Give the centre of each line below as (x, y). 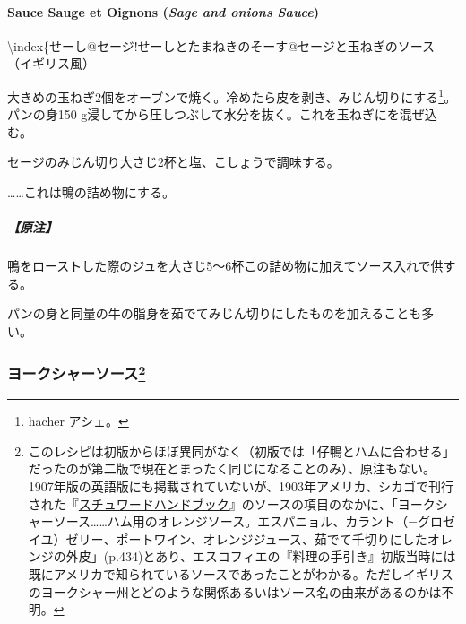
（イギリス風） (51, 63)
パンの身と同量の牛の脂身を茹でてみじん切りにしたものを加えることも (215, 313)
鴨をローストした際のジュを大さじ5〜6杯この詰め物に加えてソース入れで (219, 266)
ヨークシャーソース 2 (77, 373)
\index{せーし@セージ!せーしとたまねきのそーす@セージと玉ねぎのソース (221, 45)
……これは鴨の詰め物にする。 (91, 192)
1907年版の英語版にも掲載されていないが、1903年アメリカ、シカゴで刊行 (241, 486)
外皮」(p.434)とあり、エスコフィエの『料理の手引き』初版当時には (261, 556)
